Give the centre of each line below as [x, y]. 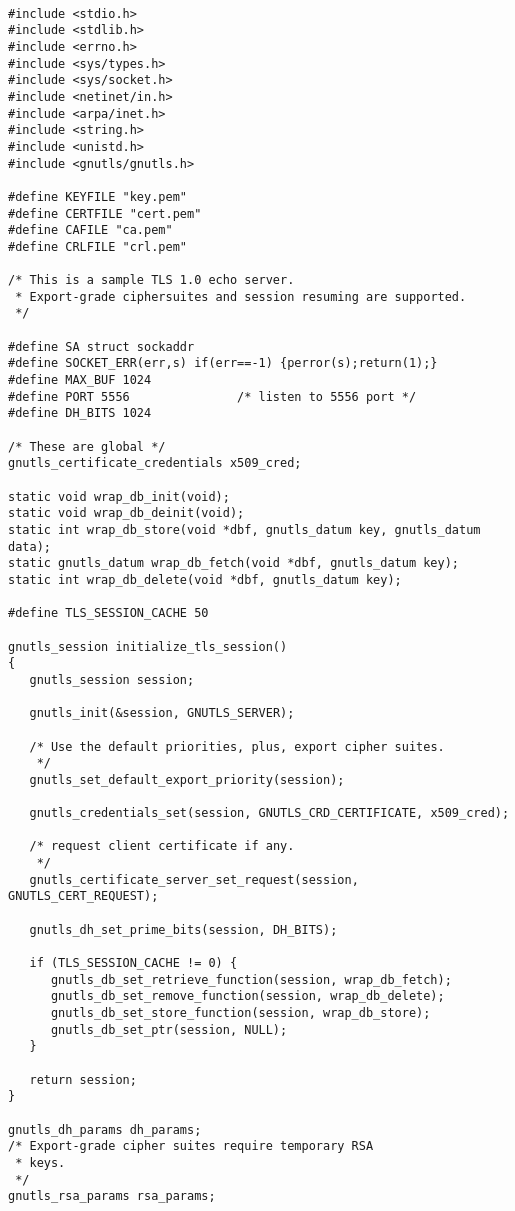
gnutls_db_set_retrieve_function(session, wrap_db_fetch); [251, 979]
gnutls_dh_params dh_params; [105, 1129]
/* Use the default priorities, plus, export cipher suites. [237, 746]
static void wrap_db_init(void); [119, 496]
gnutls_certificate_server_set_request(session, [194, 879]
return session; [83, 1079]
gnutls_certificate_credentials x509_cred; [155, 463]
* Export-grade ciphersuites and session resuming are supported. [241, 296]
